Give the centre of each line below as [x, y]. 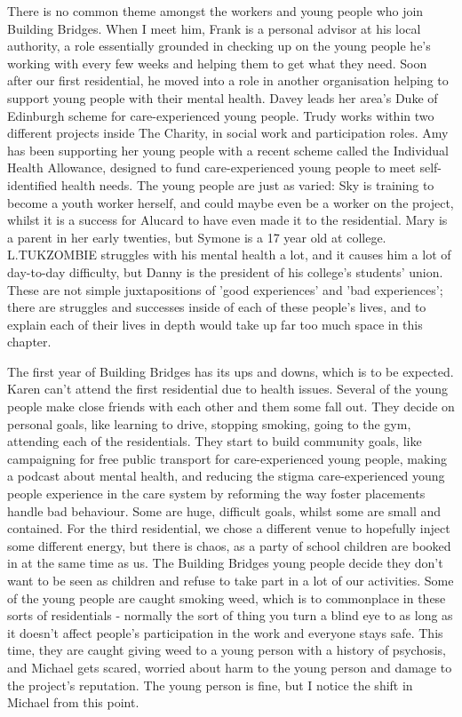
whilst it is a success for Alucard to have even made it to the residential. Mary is [227, 220]
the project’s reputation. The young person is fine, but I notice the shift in [210, 685]
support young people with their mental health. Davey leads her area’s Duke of [223, 97]
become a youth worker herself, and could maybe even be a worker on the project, [231, 202]
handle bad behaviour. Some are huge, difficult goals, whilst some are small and [224, 510]
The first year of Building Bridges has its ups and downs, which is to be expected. [231, 371]
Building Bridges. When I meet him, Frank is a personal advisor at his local [214, 28]
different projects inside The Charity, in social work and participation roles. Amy [228, 133]
